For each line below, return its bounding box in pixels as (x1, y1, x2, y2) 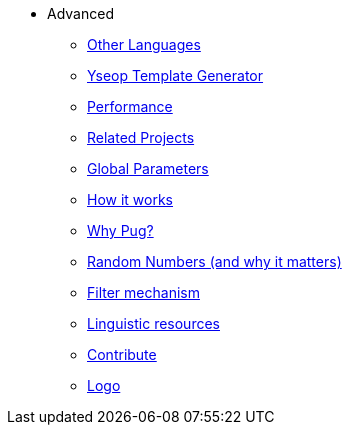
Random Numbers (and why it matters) (87, 253, 342, 270)
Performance (87, 98, 173, 115)
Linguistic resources (87, 315, 220, 332)
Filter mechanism (87, 284, 200, 301)
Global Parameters (87, 160, 209, 177)
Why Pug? (87, 222, 154, 239)
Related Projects (87, 129, 195, 146)
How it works (87, 191, 174, 208)
